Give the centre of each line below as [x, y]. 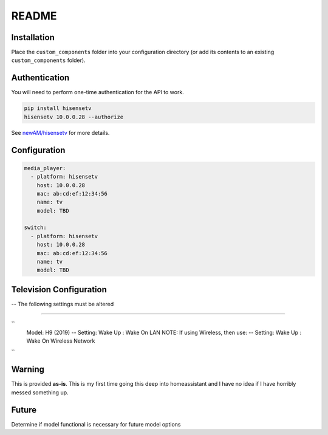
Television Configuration [59, 289]
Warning [28, 370]
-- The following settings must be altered [63, 304]
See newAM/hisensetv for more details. [60, 132]
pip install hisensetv [58, 108]
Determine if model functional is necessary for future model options [96, 424]
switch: [35, 228]
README [34, 16]
